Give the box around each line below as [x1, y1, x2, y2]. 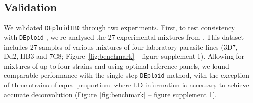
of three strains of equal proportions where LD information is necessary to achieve [4, 79, 249, 89]
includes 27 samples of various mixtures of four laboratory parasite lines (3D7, [4, 41, 238, 51]
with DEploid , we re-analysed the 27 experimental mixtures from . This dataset [4, 32, 244, 42]
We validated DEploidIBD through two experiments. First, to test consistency [4, 22, 235, 33]
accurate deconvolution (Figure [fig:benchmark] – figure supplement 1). [4, 89, 217, 99]
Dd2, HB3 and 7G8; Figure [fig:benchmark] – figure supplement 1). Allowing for [4, 51, 244, 61]
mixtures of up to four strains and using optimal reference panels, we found [4, 60, 229, 70]
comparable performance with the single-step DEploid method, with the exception [4, 70, 250, 80]
